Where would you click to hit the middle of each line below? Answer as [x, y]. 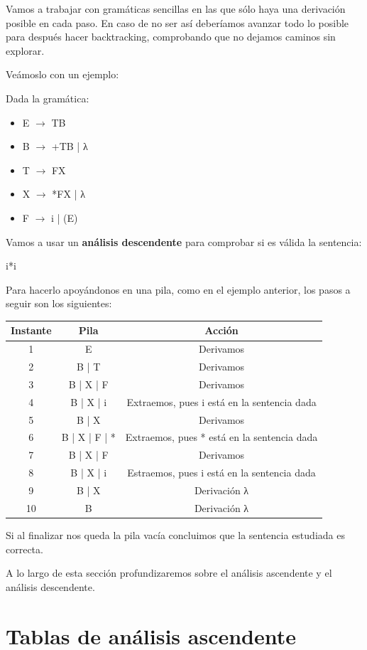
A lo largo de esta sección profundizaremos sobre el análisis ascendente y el [169, 573]
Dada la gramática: [48, 98]
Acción [221, 330]
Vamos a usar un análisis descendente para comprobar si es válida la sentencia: [184, 241]
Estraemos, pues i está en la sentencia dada [221, 473]
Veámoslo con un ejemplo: [62, 74]
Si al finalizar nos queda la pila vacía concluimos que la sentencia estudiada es [175, 534]
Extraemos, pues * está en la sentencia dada [221, 437]
